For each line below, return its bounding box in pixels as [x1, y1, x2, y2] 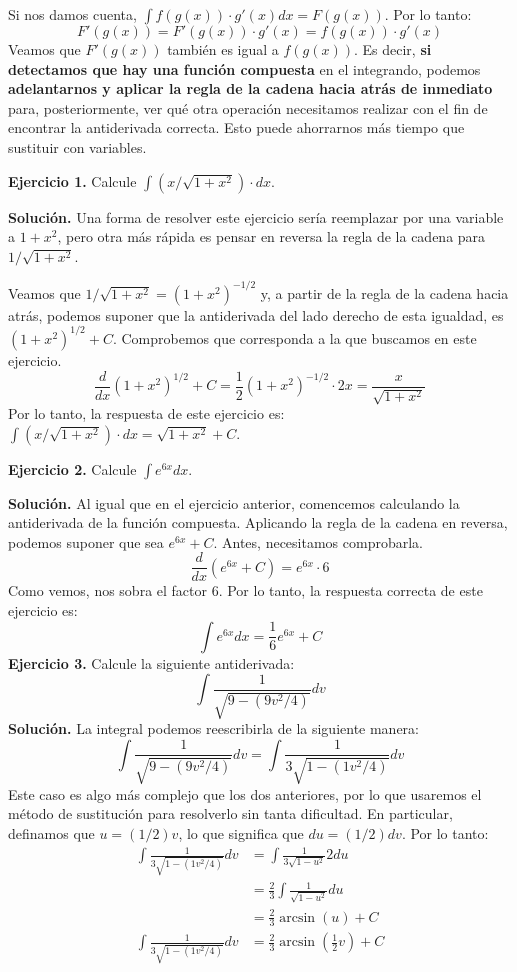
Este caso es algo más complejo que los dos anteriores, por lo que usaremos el [8, 783, 482, 804]
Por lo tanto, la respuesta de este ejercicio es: [8, 402, 285, 423]
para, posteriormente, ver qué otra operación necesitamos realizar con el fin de [8, 97, 488, 118]
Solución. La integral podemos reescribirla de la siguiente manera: [8, 718, 419, 739]
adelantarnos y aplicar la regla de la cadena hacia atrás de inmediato [8, 78, 493, 99]
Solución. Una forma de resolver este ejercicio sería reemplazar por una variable [8, 206, 504, 227]
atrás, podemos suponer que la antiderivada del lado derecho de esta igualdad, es [8, 304, 504, 325]
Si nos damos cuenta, [8, 4, 137, 24]
